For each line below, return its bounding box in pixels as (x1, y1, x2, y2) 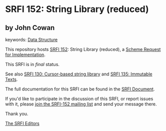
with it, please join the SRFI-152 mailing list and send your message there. (5, 101, 157, 107)
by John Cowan (5, 23, 55, 32)
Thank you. (5, 111, 28, 116)
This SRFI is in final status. (5, 61, 60, 67)
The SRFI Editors (5, 120, 40, 126)
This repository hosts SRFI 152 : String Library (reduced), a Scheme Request (5, 46, 161, 52)
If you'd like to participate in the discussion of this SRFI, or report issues (5, 96, 153, 101)
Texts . (5, 76, 18, 82)
